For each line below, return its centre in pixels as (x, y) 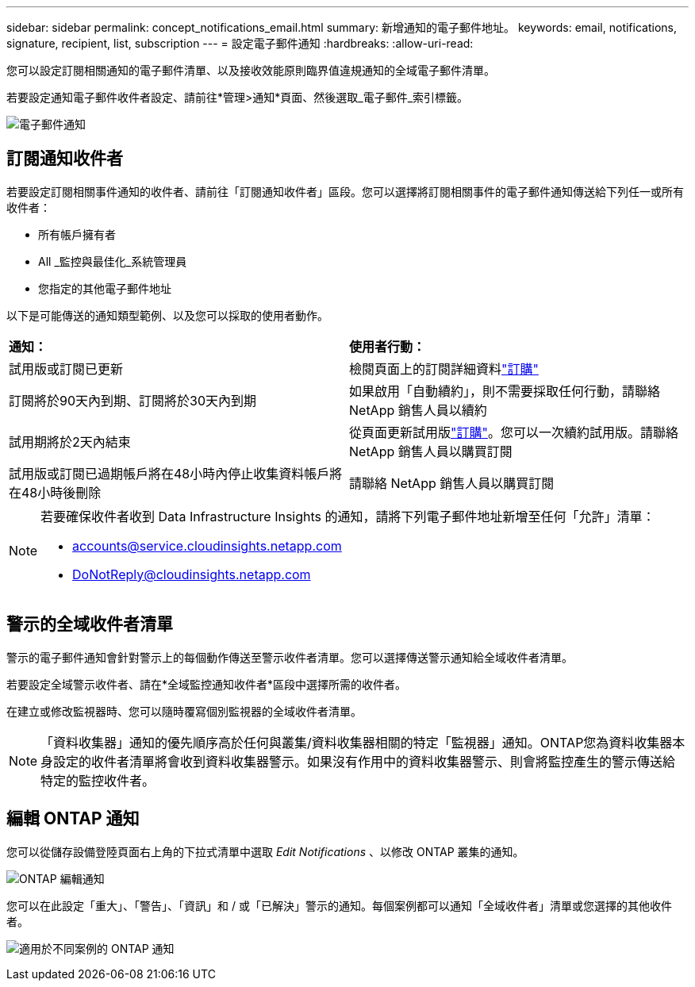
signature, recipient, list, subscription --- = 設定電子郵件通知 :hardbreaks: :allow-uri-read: (240, 43)
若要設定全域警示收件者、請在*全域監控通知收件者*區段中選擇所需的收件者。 (207, 684)
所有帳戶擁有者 (77, 234)
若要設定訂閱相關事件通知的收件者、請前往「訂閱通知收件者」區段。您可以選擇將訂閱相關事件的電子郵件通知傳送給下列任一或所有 (345, 191)
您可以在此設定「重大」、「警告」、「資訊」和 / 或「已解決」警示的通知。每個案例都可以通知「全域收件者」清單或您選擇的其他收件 (339, 905)
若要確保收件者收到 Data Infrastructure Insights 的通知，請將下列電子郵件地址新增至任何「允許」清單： (348, 516)
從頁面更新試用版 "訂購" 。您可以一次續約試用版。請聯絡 (514, 432)
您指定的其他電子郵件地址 (105, 288)
